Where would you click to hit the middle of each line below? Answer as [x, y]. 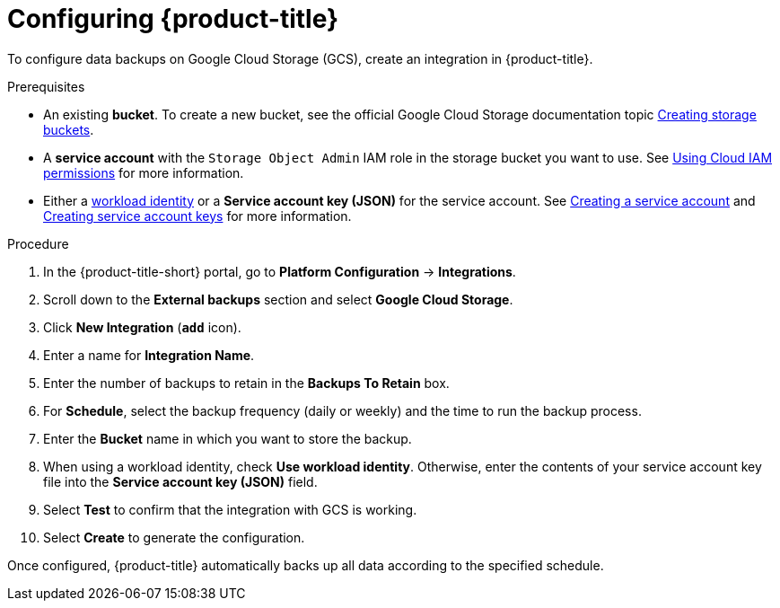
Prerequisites [46, 86]
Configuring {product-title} [173, 19]
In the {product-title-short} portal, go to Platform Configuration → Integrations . [280, 271]
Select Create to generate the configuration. [174, 537]
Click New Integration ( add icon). [142, 327]
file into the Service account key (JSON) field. [180, 481]
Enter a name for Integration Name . [149, 355]
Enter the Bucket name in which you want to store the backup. [228, 438]
